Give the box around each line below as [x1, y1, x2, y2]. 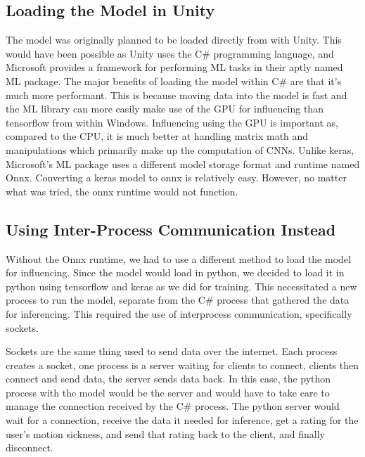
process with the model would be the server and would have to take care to [6, 385, 330, 399]
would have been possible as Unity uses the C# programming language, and [6, 46, 334, 60]
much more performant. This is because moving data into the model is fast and [6, 87, 347, 102]
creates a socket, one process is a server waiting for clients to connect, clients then [6, 357, 359, 372]
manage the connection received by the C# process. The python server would [6, 399, 340, 413]
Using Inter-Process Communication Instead [6, 218, 336, 240]
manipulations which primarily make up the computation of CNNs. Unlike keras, [6, 142, 354, 157]
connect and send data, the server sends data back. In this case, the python [6, 371, 331, 386]
